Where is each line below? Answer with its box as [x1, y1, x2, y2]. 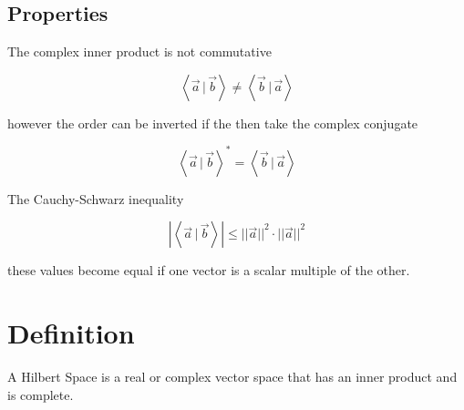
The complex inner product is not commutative [7, 42, 272, 61]
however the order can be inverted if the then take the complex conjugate [7, 113, 418, 132]
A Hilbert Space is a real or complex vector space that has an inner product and [7, 367, 458, 386]
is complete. [7, 384, 74, 404]
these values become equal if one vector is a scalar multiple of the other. [7, 261, 410, 280]
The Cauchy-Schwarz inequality [7, 189, 184, 208]
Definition [7, 314, 135, 352]
